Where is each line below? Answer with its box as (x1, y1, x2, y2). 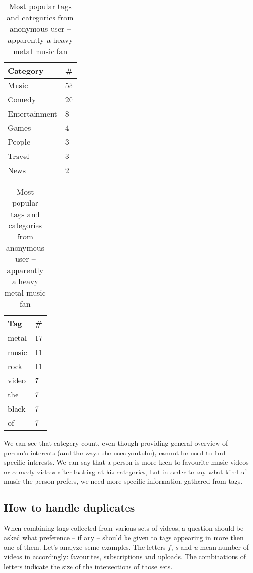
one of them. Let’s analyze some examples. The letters (4, 542, 166, 552)
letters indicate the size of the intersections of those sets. (4, 561, 173, 571)
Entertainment (8, 108, 57, 119)
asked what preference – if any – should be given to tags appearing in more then (4, 532, 244, 542)
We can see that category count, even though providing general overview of (4, 438, 228, 448)
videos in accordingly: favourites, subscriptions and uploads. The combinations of (4, 551, 246, 561)
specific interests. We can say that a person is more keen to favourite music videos (4, 457, 249, 467)
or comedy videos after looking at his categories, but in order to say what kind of (4, 466, 246, 476)
